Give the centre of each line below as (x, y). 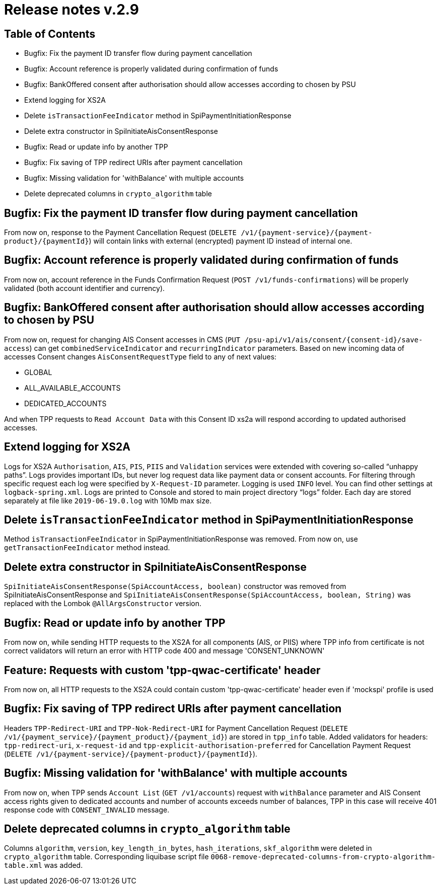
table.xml (23, 866)
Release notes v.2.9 (71, 10)
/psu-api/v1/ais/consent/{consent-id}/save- (334, 340)
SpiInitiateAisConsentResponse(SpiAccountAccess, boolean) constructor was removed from (175, 586)
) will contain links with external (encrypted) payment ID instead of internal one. (221, 241)
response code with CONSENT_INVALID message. (87, 809)
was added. (63, 865)
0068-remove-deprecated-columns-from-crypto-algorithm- (323, 857)
